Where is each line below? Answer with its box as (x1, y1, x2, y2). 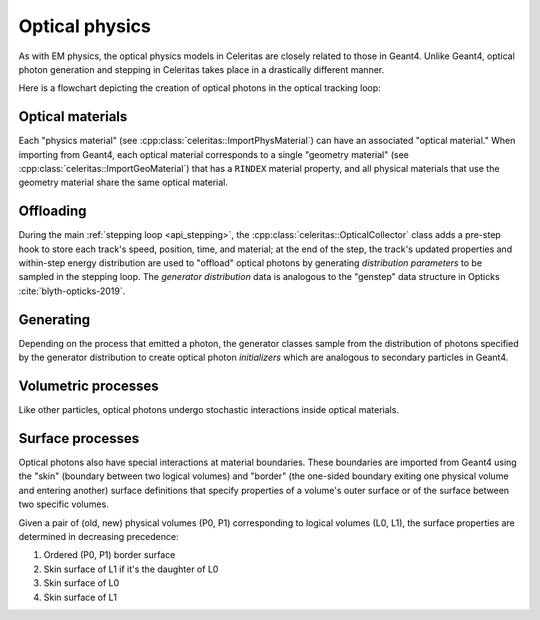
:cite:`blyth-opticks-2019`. (18, 285, 126, 297)
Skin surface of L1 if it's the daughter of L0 (43, 563, 219, 575)
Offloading (18, 203, 87, 220)
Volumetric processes (18, 377, 159, 394)
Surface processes (18, 430, 140, 447)
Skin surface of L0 (43, 577, 120, 589)
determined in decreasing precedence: (18, 530, 179, 542)
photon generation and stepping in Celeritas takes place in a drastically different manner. (18, 63, 385, 75)
